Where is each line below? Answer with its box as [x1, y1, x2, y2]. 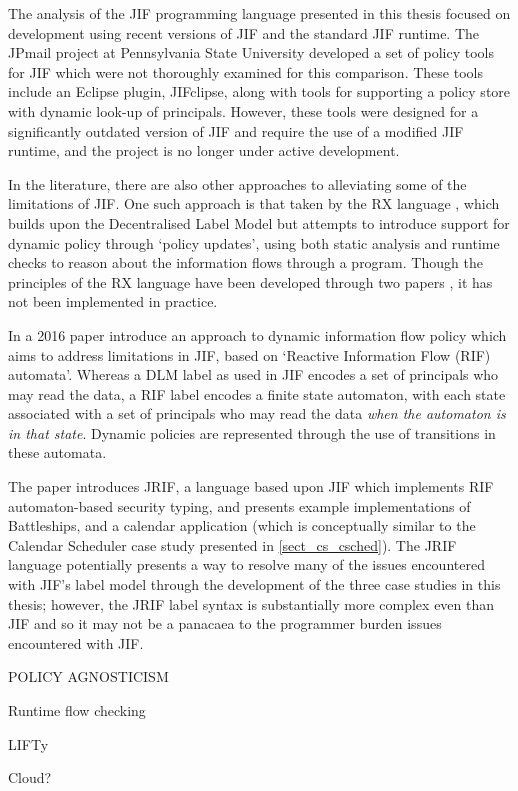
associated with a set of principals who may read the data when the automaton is [8, 403, 506, 424]
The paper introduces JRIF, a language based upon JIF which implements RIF [8, 476, 494, 497]
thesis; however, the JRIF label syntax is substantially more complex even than [8, 593, 495, 614]
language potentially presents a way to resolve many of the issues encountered [8, 554, 485, 575]
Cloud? [8, 767, 52, 788]
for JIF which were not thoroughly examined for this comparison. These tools [8, 61, 483, 82]
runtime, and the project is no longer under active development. [8, 140, 400, 161]
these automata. [8, 442, 107, 463]
